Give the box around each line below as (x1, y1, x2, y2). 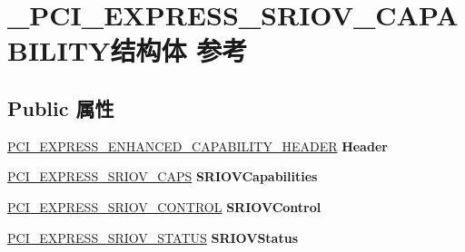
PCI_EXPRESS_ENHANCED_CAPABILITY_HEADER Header (7, 136, 388, 155)
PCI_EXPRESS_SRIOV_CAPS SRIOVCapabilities (7, 167, 318, 186)
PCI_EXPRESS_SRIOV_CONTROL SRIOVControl (7, 197, 322, 216)
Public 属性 (7, 93, 114, 121)
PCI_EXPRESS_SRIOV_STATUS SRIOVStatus (7, 228, 298, 247)
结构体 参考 (110, 32, 248, 69)
